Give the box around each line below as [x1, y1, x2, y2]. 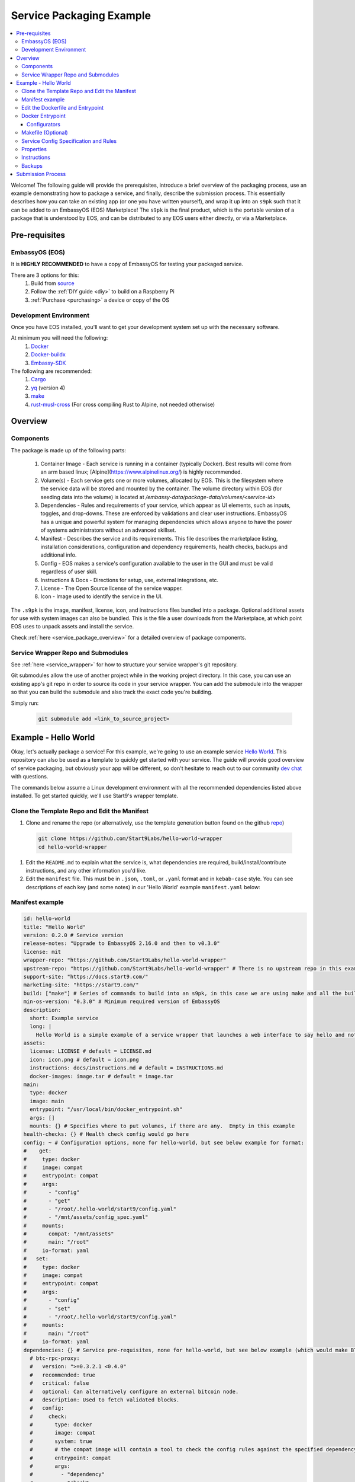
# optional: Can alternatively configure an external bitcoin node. [30, 1388, 239, 1395]
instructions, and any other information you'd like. [25, 867, 147, 874]
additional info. [40, 551, 77, 558]
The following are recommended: [11, 368, 92, 375]
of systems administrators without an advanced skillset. [40, 526, 177, 534]
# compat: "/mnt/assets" [23, 1231, 115, 1237]
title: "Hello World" [23, 924, 86, 930]
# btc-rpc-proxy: [30, 1355, 80, 1362]
